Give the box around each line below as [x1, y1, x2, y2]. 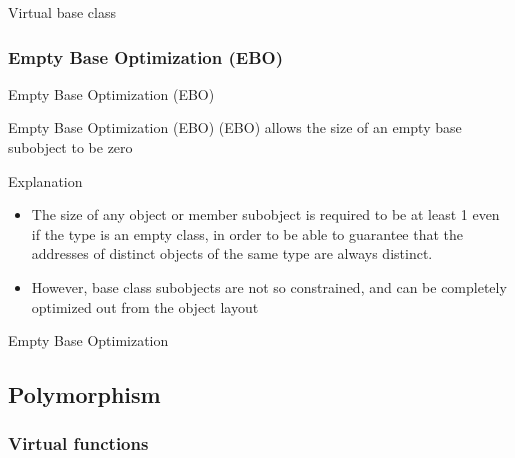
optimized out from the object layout [31, 296, 259, 317]
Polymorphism [8, 379, 161, 410]
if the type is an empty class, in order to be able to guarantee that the [31, 223, 464, 244]
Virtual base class [8, 2, 116, 22]
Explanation [8, 170, 83, 191]
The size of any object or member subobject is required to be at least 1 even [31, 204, 500, 225]
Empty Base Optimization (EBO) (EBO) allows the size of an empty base [8, 117, 462, 138]
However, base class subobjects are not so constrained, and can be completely [31, 276, 507, 297]
